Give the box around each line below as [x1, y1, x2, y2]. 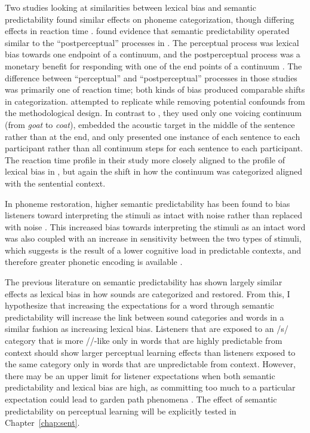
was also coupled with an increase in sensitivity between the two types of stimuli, [5, 232, 302, 245]
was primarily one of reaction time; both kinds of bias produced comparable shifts [5, 83, 305, 96]
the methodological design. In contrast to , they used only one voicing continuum [5, 106, 302, 119]
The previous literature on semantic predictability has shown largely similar [5, 276, 283, 288]
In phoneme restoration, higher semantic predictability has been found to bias [5, 197, 290, 209]
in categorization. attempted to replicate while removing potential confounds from [5, 94, 305, 107]
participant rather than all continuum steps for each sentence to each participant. [5, 142, 303, 154]
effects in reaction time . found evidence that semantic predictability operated [5, 25, 290, 37]
